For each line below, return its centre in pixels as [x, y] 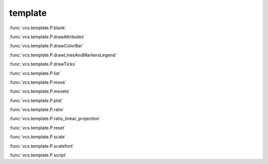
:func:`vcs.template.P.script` [38, 155]
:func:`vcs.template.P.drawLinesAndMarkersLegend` [63, 55]
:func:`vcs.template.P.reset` [37, 128]
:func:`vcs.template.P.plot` [36, 100]
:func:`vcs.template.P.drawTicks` [43, 64]
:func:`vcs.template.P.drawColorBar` [46, 46]
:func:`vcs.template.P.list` [35, 73]
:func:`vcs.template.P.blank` [38, 28]
